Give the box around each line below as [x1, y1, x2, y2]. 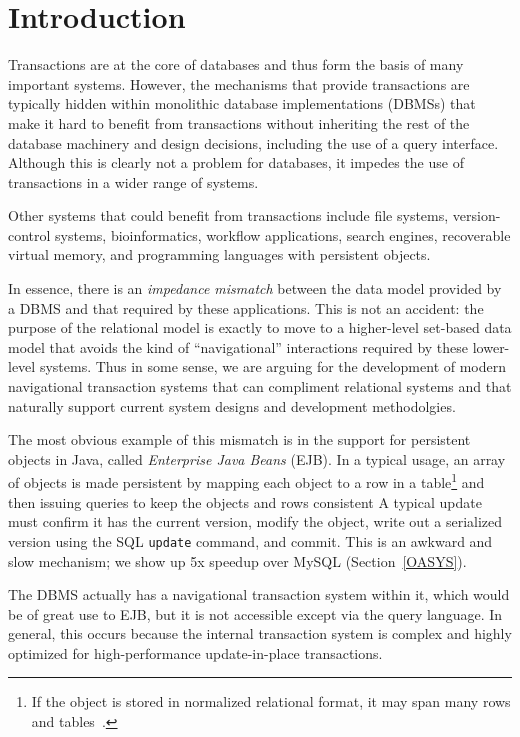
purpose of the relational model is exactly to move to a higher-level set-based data [8, 317, 512, 338]
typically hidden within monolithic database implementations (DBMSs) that [8, 93, 476, 114]
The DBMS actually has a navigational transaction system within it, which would [8, 584, 510, 605]
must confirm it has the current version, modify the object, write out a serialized [8, 511, 503, 532]
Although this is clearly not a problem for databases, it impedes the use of [8, 152, 464, 173]
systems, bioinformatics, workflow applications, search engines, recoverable [55, 224, 511, 245]
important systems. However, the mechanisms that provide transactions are [8, 73, 470, 94]
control [8, 224, 51, 245]
